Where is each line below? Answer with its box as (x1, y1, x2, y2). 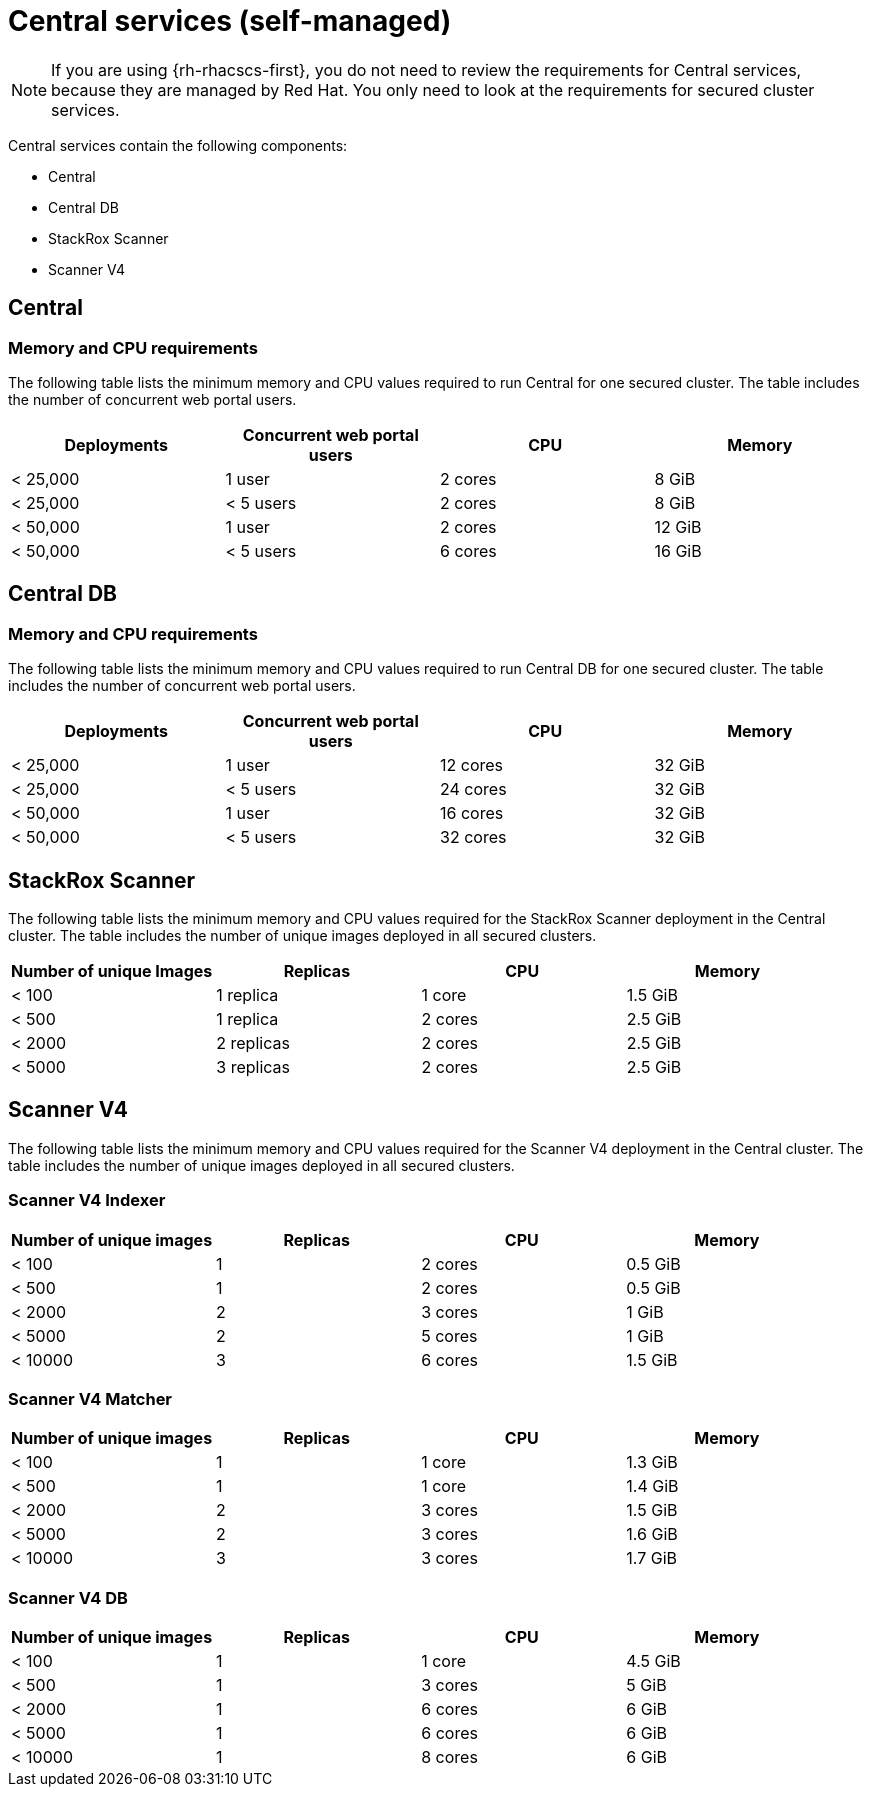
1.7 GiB (626, 1548, 678, 1569)
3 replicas (216, 1057, 291, 1078)
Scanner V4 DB (8, 1587, 128, 1608)
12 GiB (654, 516, 702, 537)
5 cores (421, 1325, 478, 1346)
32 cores (440, 827, 507, 848)
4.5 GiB (626, 1651, 681, 1672)
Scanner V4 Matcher (8, 1389, 173, 1409)
